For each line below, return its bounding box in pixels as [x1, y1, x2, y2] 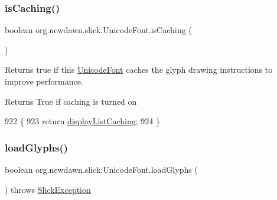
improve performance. [5, 75, 83, 87]
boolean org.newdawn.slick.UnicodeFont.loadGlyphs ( [5, 163, 198, 175]
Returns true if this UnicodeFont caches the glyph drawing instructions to [5, 63, 273, 76]
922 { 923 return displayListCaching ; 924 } [5, 115, 160, 127]
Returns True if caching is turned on [5, 95, 137, 107]
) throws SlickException [5, 183, 91, 195]
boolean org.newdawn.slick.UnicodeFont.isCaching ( [5, 24, 192, 36]
